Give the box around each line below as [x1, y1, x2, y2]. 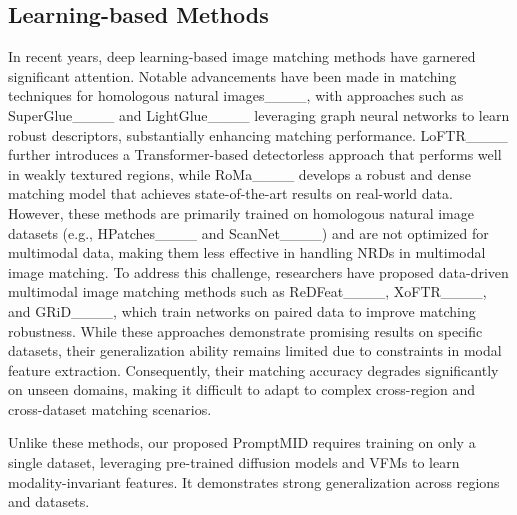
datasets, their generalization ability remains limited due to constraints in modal [8, 340, 502, 361]
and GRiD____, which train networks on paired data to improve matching [8, 300, 476, 321]
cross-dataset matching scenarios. [8, 398, 212, 419]
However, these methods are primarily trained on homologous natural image [8, 202, 474, 223]
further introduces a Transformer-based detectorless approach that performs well [8, 144, 502, 165]
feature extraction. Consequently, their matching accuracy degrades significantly [8, 359, 499, 380]
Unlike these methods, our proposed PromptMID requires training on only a [8, 432, 476, 453]
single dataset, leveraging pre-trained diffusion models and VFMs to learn [8, 452, 460, 473]
